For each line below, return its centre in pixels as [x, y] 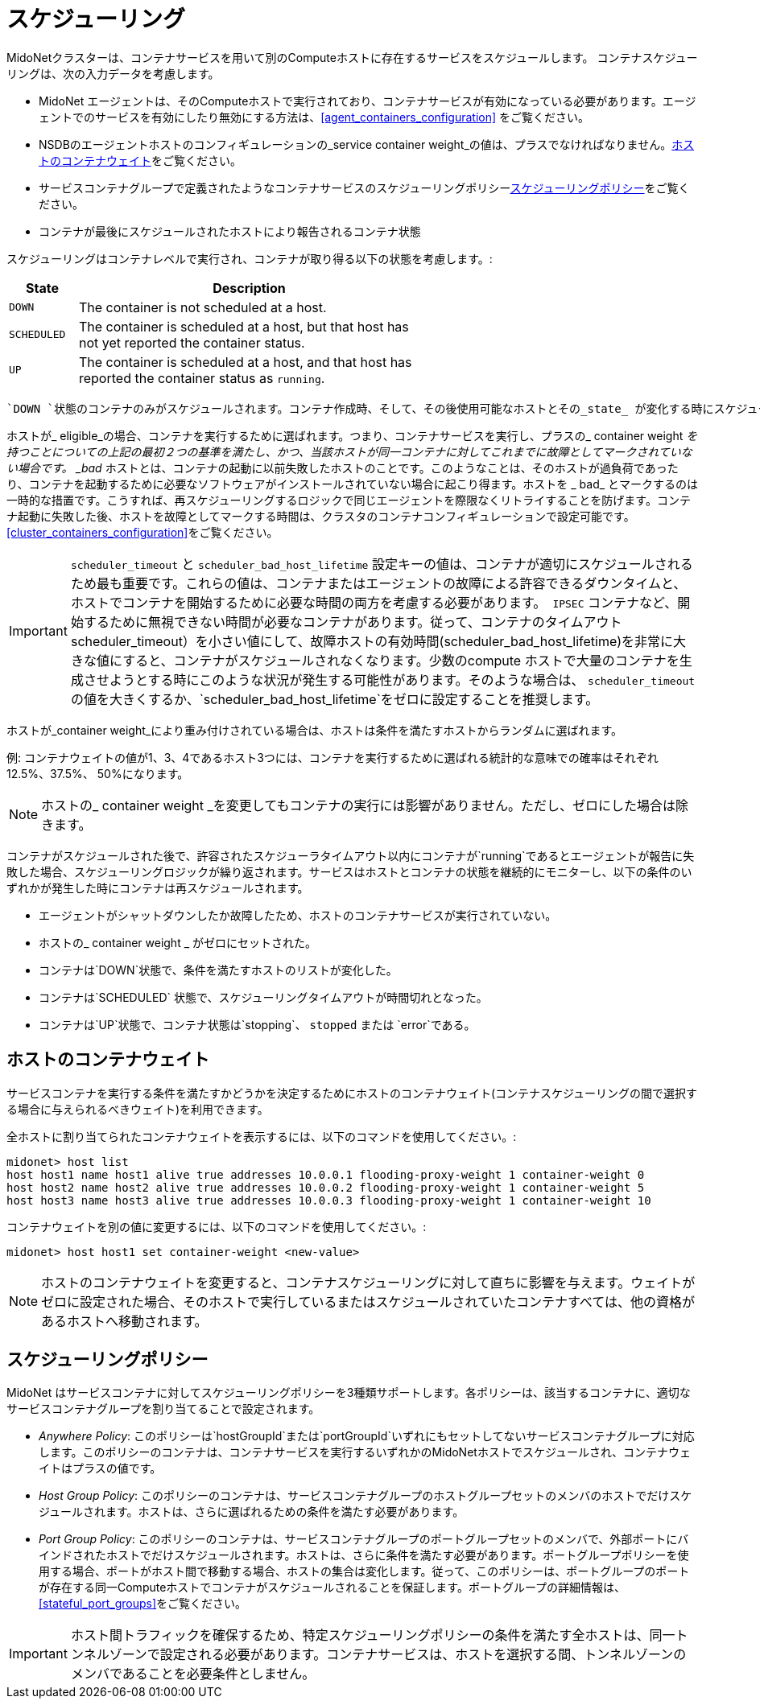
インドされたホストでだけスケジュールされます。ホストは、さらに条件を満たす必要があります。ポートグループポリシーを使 [364, 1555]
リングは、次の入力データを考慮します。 [113, 73]
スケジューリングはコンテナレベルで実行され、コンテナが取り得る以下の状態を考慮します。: [250, 258]
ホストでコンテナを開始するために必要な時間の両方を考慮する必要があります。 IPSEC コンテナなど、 [374, 602]
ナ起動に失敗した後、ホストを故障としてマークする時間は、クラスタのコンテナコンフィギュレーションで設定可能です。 [321, 516]
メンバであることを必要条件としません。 [193, 1674]
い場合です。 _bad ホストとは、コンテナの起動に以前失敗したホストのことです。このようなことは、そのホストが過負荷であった [343, 467]
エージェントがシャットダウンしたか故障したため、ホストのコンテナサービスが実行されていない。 [298, 915]
